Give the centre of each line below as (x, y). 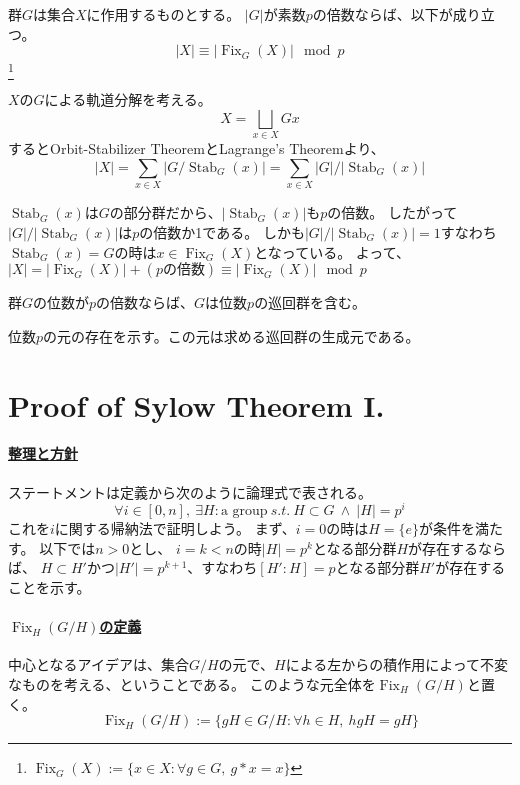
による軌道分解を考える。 (128, 98)
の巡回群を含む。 (310, 302)
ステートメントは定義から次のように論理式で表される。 (190, 491)
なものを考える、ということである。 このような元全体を (192, 683)
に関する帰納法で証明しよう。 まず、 (175, 528)
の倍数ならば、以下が (382, 14)
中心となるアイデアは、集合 (98, 664)
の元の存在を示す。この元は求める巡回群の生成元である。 (231, 335)
